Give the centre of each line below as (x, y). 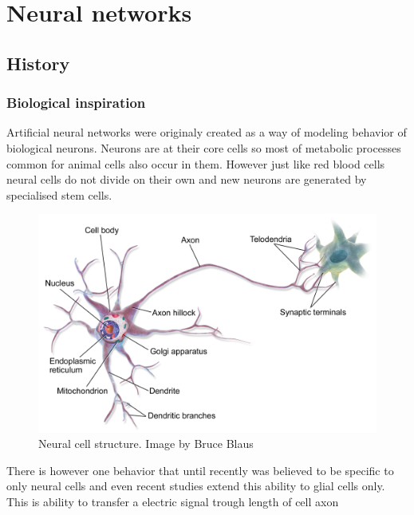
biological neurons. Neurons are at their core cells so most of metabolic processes (204, 147)
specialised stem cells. (59, 194)
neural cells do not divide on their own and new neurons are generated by (187, 179)
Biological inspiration (76, 103)
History (38, 63)
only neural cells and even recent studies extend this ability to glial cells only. (196, 486)
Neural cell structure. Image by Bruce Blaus (146, 444)
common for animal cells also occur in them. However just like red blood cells (196, 163)
